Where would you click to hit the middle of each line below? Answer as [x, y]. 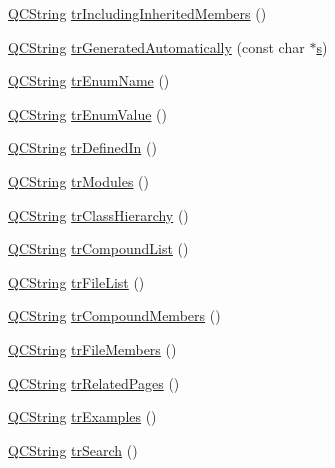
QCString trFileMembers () [92, 348]
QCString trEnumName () [89, 80]
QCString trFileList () [76, 281]
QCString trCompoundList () [98, 248]
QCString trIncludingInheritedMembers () [137, 13]
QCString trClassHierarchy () [98, 214]
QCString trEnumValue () [88, 113]
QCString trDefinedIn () [82, 147]
